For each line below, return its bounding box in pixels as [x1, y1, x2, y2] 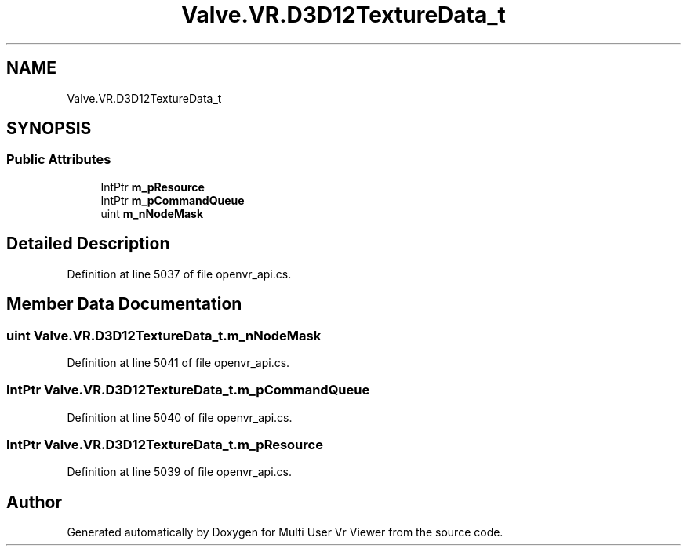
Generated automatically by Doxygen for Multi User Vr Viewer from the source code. [67, 525, 503, 539]
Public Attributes [6, 151, 111, 168]
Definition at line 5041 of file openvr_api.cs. [67, 355, 290, 369]
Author [6, 492, 62, 512]
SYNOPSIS [6, 118, 92, 139]
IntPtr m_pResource [100, 180, 205, 194]
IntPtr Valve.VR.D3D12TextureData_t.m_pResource [6, 437, 323, 452]
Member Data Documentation [6, 294, 242, 314]
